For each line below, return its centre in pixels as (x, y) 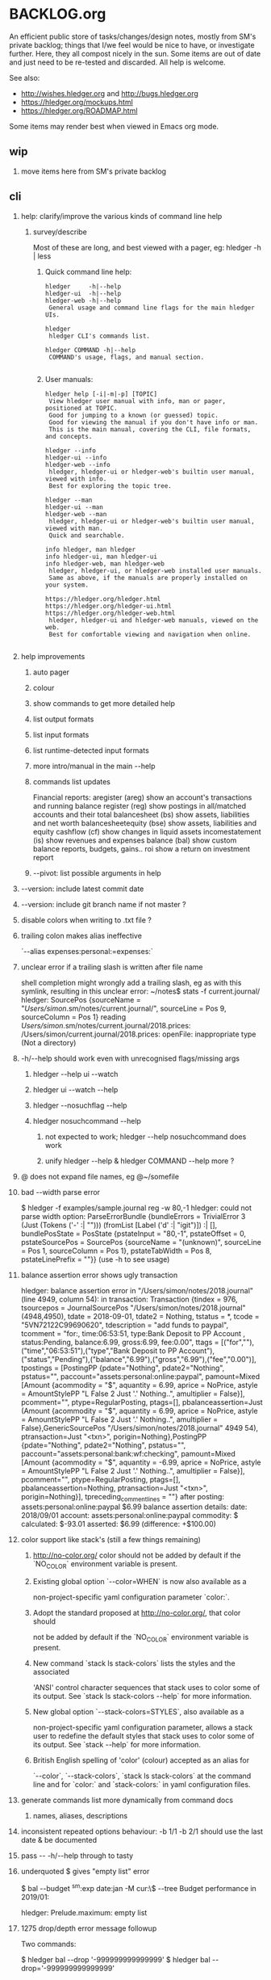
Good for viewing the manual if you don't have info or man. (154, 422)
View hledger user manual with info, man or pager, (138, 401)
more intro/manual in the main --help (94, 766)
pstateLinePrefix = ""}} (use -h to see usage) (95, 1259)
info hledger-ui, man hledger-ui (101, 557)
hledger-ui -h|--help (83, 293)
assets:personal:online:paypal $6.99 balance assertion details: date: (134, 1507)
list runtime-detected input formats (91, 750)
